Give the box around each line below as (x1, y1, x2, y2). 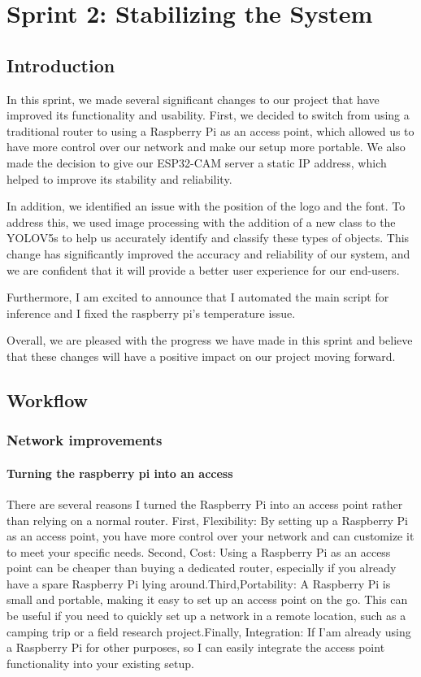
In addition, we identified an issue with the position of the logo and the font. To (7, 197, 406, 215)
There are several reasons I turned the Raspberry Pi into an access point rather (7, 495, 403, 512)
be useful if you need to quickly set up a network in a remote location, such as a (7, 607, 406, 624)
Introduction (7, 52, 115, 77)
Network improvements (7, 430, 163, 450)
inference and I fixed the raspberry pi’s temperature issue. (7, 304, 296, 321)
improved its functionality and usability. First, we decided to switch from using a (7, 106, 410, 124)
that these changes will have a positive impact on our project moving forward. (7, 347, 396, 364)
